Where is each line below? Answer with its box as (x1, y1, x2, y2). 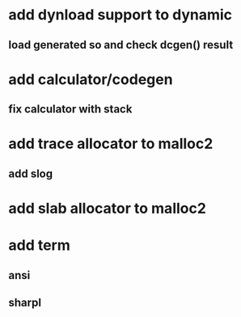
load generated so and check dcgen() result (8, 38, 234, 52)
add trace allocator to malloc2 (8, 135, 214, 153)
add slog (8, 167, 53, 180)
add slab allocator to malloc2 (8, 199, 206, 218)
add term (8, 236, 71, 255)
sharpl (8, 295, 42, 309)
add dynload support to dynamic (8, 6, 233, 24)
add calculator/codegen (8, 70, 173, 88)
